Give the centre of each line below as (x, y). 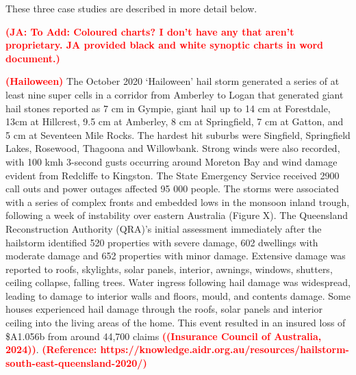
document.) (33, 58)
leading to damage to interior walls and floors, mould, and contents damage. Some (178, 295)
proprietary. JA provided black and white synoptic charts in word (165, 45)
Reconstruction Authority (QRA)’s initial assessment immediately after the (164, 228)
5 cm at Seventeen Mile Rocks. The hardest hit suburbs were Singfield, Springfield (178, 134)
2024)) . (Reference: (51, 349)
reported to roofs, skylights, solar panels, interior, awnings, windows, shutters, (169, 269)
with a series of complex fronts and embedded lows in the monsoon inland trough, (178, 202)
